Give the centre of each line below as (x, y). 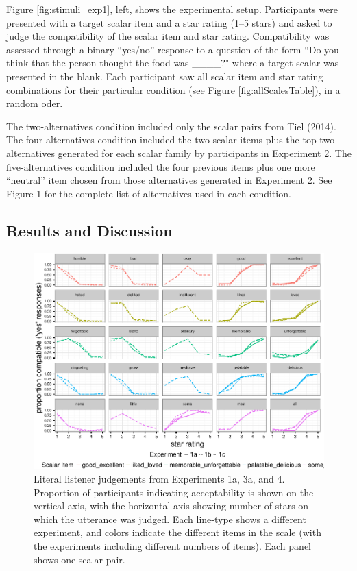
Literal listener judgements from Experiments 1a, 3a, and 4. (159, 479)
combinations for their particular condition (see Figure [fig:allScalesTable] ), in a (173, 89)
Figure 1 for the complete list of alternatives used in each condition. (149, 193)
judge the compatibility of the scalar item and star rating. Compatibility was (168, 36)
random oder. (35, 103)
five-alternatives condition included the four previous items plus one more (161, 166)
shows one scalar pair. (79, 559)
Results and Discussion (89, 230)
